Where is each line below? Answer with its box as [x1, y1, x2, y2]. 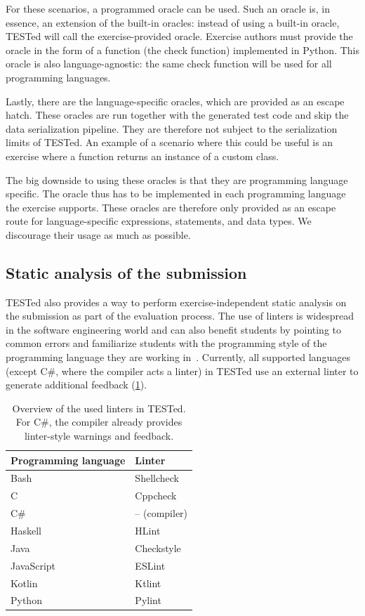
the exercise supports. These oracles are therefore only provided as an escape [6, 199, 336, 214]
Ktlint [135, 575, 161, 590]
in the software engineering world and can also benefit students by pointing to [6, 322, 342, 336]
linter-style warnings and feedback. [24, 428, 174, 443]
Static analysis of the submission [6, 261, 247, 283]
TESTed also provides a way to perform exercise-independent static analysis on [6, 294, 347, 309]
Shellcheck [135, 471, 179, 485]
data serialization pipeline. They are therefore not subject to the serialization [6, 121, 338, 136]
